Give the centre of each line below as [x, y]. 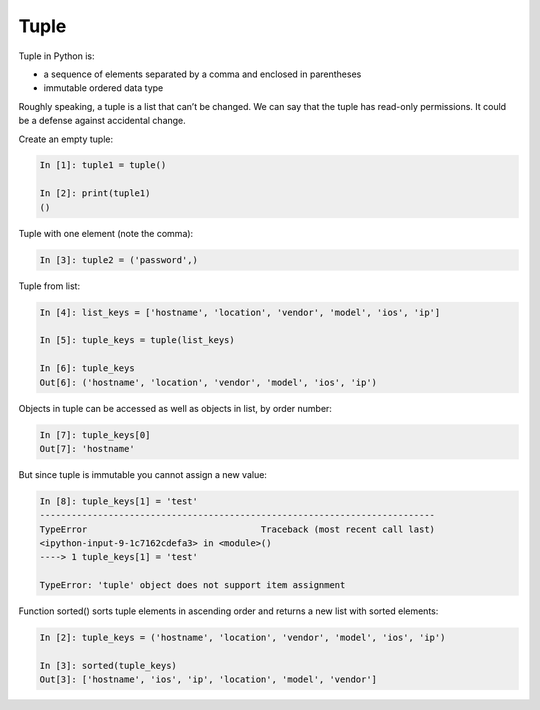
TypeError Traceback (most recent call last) [237, 529]
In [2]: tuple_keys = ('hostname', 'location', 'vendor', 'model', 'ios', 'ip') [242, 638]
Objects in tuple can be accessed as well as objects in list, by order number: [175, 408]
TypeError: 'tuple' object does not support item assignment [192, 585]
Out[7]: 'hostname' [87, 448]
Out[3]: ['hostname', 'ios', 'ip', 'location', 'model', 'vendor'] [208, 679]
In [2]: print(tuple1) [95, 193]
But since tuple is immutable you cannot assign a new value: [142, 474]
